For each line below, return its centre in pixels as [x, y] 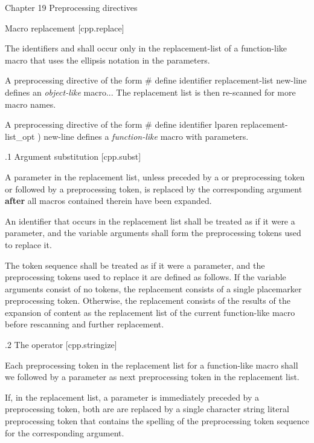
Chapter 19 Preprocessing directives [71, 7]
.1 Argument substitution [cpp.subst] [73, 156]
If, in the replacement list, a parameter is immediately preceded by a [132, 397]
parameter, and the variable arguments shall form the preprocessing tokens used [153, 233]
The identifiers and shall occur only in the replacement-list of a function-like [146, 48]
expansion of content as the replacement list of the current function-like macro [150, 312]
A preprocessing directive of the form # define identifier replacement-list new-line [156, 80]
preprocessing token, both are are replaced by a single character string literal [147, 409]
